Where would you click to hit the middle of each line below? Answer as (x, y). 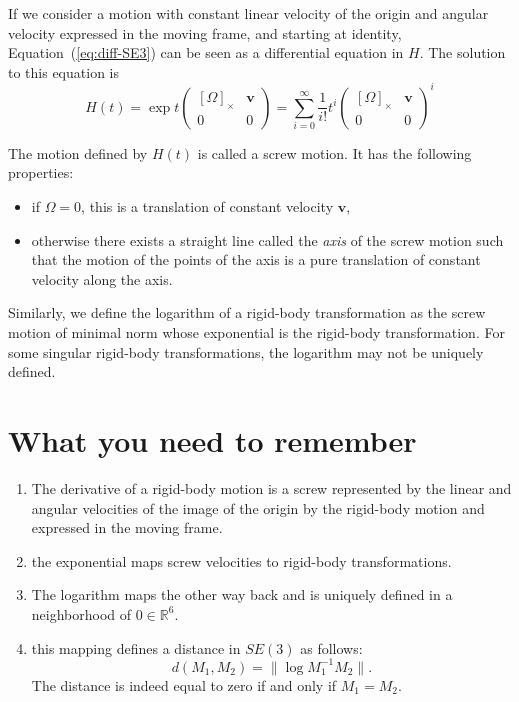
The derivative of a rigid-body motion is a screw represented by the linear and (271, 487)
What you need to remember (212, 440)
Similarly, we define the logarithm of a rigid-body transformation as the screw (247, 312)
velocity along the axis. (102, 278)
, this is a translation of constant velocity (207, 206)
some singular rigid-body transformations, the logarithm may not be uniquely (246, 351)
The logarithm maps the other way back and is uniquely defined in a (242, 594)
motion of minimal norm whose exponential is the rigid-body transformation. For (256, 332)
